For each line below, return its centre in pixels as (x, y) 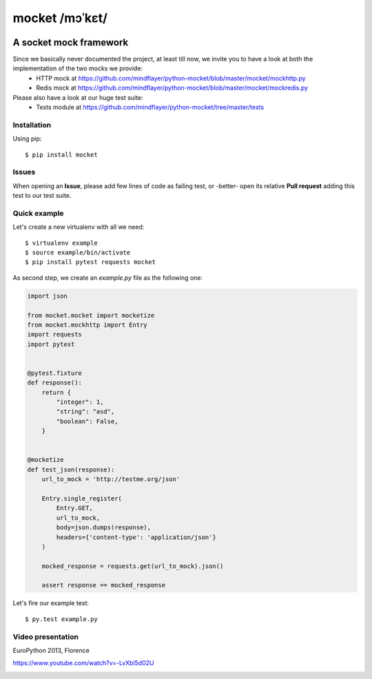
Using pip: (27, 139)
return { (56, 392)
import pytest (51, 344)
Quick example (39, 213)
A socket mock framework (71, 42)
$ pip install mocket (61, 154)
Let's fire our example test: (51, 603)
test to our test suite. (42, 196)
